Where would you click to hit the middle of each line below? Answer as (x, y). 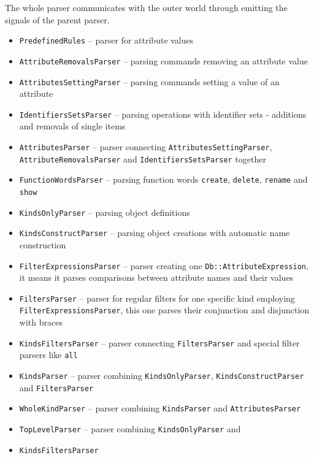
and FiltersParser (56, 387)
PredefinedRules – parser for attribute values (106, 40)
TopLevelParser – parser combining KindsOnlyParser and (130, 428)
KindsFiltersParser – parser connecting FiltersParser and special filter (159, 342)
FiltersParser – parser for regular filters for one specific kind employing (157, 298)
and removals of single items (72, 126)
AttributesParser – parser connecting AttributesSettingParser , (146, 147)
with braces (41, 322)
